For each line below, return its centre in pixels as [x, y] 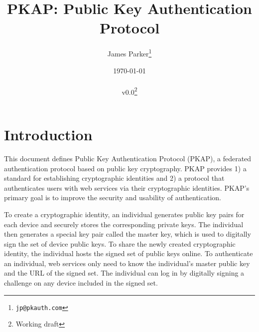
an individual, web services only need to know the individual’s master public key [127, 263]
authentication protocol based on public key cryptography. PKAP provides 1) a [125, 168]
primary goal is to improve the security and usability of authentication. [113, 197]
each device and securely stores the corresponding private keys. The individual [124, 224]
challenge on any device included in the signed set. [81, 283]
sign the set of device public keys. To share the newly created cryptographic [120, 243]
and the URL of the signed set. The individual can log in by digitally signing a [124, 273]
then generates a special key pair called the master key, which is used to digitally [128, 234]
